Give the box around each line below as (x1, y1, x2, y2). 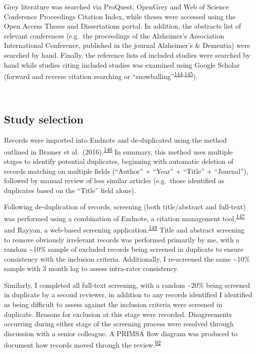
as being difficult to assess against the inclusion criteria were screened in (4, 299, 222, 310)
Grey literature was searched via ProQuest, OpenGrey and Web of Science (4, 1, 229, 11)
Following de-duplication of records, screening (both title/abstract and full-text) (4, 201, 246, 212)
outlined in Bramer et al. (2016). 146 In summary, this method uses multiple (4, 145, 233, 157)
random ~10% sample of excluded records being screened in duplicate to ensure (4, 244, 244, 254)
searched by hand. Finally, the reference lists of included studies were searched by (4, 49, 251, 60)
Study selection (4, 112, 84, 127)
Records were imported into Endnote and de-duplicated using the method (4, 135, 227, 145)
